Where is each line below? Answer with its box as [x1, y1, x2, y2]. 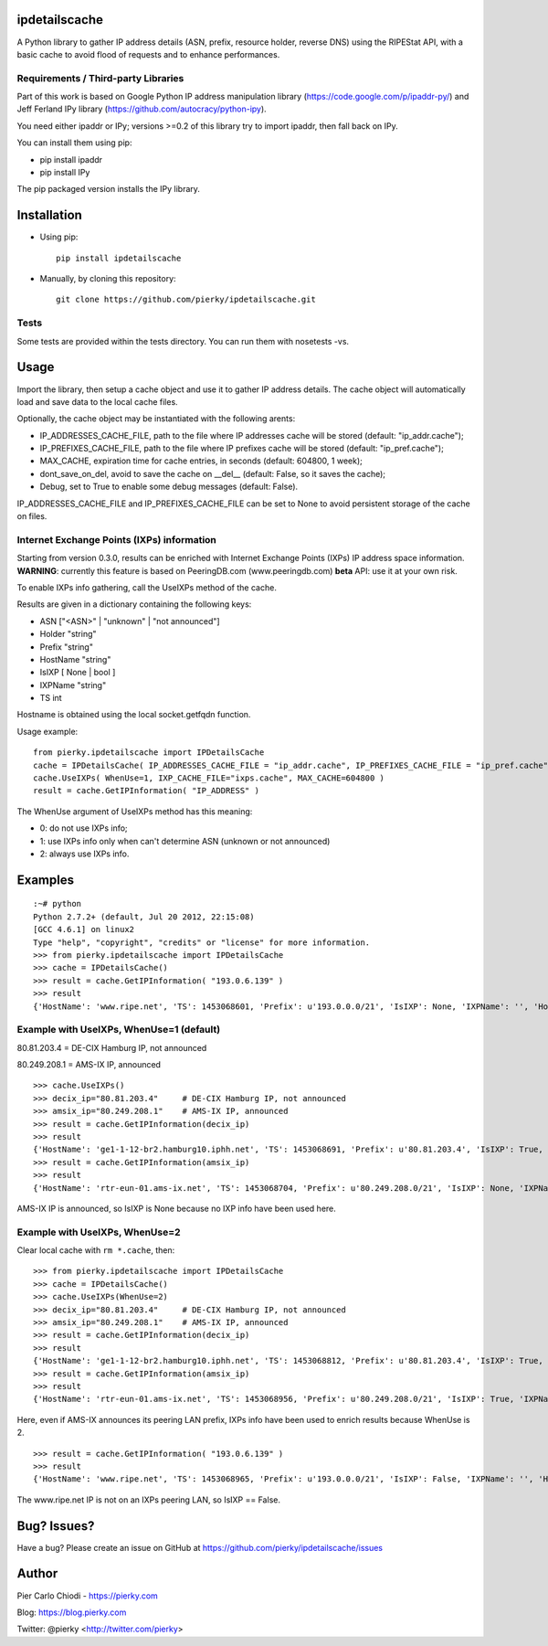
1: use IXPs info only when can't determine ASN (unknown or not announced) [39, 835, 331, 846]
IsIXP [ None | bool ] [39, 667, 116, 678]
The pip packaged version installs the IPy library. [16, 184, 201, 195]
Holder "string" [39, 629, 97, 640]
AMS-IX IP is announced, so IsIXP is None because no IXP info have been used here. [16, 1203, 337, 1214]
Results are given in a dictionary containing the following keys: [16, 599, 252, 610]
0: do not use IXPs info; [39, 823, 128, 834]
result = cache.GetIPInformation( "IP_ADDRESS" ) [33, 786, 260, 796]
